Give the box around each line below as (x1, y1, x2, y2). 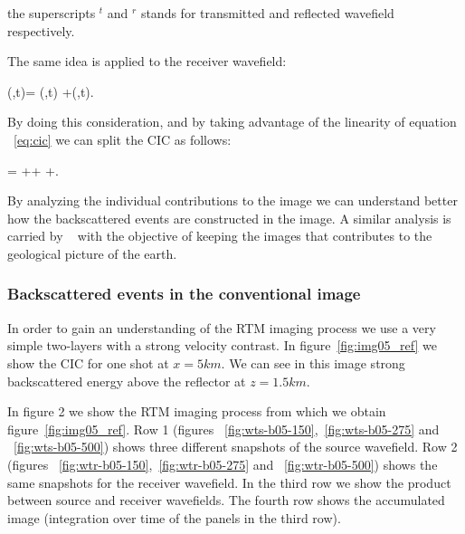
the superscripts (7, 4, 96, 22)
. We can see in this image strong (221, 353, 405, 372)
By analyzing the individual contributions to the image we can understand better (7, 191, 458, 210)
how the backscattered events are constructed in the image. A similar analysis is (7, 208, 451, 227)
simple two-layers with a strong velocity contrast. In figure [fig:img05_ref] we (7, 336, 437, 355)
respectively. (7, 21, 75, 40)
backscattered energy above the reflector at (7, 371, 246, 390)
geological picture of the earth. (7, 243, 177, 262)
